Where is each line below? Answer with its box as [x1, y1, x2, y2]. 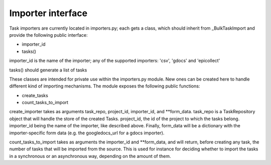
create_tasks [22, 92, 49, 98]
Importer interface [9, 8, 88, 19]
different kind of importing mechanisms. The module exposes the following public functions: [9, 83, 200, 89]
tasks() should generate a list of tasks [9, 67, 87, 73]
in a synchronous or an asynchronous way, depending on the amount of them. [9, 153, 171, 159]
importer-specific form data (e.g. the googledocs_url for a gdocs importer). [9, 130, 165, 136]
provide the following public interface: [9, 32, 88, 38]
